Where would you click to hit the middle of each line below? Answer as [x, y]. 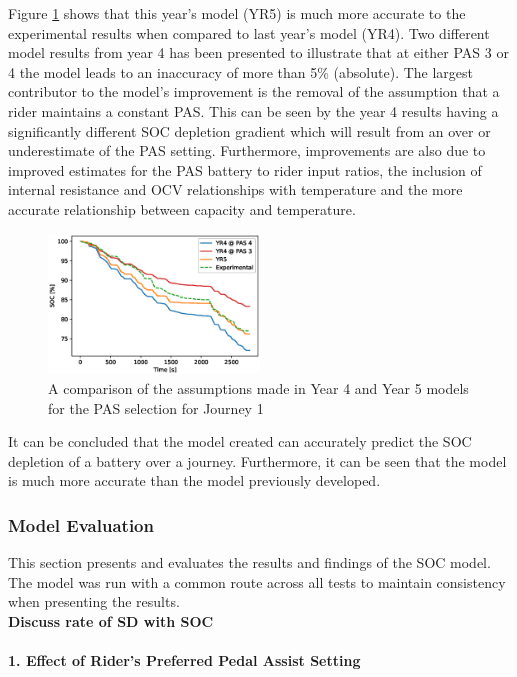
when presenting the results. [94, 601]
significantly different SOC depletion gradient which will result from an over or [249, 130]
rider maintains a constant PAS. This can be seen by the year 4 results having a [253, 110]
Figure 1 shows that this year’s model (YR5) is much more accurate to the [237, 13]
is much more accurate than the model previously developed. [194, 480]
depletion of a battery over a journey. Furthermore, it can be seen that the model [257, 460]
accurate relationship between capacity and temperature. [182, 208]
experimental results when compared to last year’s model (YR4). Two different [249, 32]
